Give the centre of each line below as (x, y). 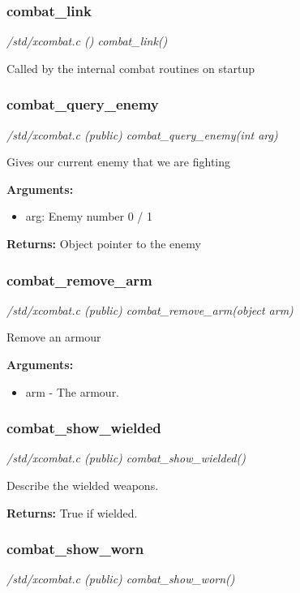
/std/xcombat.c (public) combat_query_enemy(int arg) (142, 134)
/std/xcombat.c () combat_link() (87, 41)
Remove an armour (54, 337)
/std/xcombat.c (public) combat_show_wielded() (126, 458)
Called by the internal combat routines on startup (131, 68)
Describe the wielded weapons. (83, 485)
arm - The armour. (73, 391)
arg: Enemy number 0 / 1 (89, 216)
